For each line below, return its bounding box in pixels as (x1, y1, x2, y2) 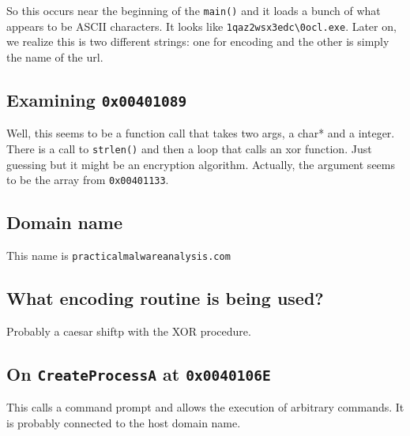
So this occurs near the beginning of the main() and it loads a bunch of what (6, 2, 381, 18)
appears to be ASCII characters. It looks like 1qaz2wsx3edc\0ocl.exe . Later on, (6, 17, 397, 34)
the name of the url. (6, 48, 103, 65)
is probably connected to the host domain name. (6, 414, 241, 430)
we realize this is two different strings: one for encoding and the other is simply (6, 33, 389, 50)
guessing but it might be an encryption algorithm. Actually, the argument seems (6, 156, 395, 172)
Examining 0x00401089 (6, 87, 187, 111)
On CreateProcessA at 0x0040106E (6, 361, 271, 385)
